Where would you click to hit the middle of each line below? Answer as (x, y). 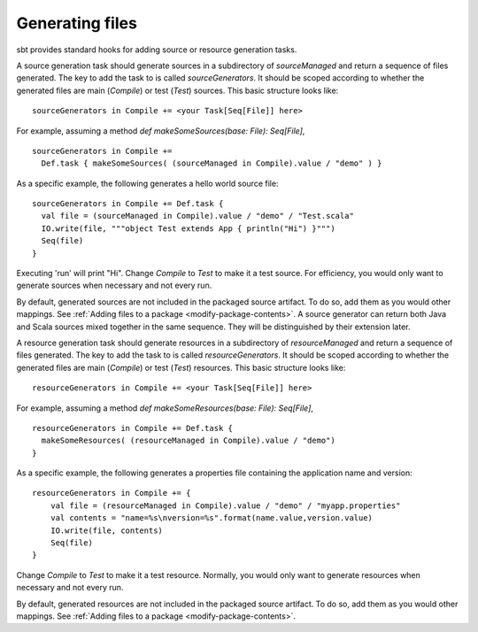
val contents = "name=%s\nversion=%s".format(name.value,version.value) (212, 518)
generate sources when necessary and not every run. (114, 285)
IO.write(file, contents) (107, 530)
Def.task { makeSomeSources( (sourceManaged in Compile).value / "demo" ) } (212, 163)
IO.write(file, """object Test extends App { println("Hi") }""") (188, 228)
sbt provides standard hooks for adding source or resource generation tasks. (157, 50)
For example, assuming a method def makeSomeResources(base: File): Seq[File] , (165, 408)
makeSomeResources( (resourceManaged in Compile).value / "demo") (188, 441)
